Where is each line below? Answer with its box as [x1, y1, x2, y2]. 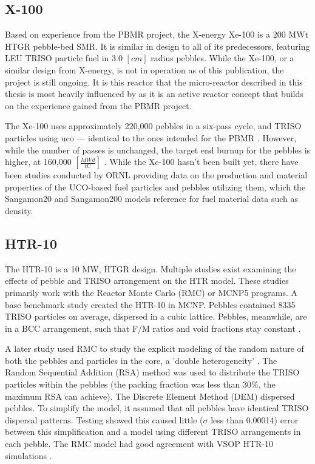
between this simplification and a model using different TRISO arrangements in [5, 425, 301, 438]
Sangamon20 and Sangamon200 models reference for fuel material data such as [5, 192, 298, 205]
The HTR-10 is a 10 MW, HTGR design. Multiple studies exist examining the [5, 262, 296, 275]
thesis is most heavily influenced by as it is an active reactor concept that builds [5, 87, 303, 100]
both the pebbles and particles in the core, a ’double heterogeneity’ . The [5, 354, 277, 366]
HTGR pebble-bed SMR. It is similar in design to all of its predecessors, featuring [5, 39, 310, 52]
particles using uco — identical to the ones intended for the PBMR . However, [5, 131, 297, 144]
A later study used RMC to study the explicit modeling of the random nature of [5, 342, 304, 355]
